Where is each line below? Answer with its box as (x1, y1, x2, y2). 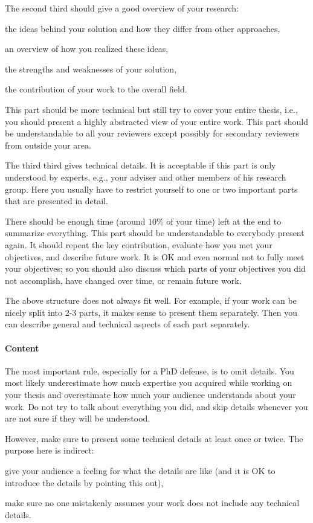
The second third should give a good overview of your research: (5, 2, 239, 14)
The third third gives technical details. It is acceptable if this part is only (5, 159, 276, 172)
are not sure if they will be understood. (5, 412, 150, 425)
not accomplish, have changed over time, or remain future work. (5, 274, 242, 286)
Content (5, 341, 39, 354)
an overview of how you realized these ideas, (5, 42, 169, 55)
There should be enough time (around (5, 214, 146, 227)
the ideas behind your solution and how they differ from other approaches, (5, 22, 280, 34)
